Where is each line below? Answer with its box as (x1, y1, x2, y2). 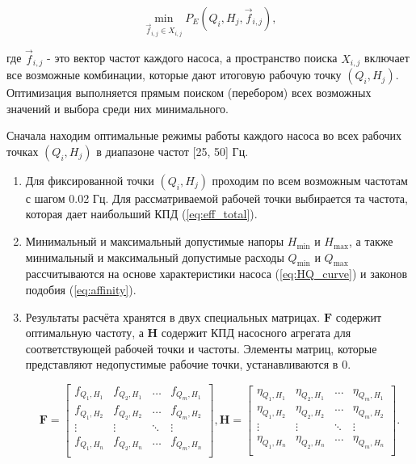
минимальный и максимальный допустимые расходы (25, 248, 284, 265)
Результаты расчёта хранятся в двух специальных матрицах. (25, 308, 321, 325)
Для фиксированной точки (25, 171, 154, 188)
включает (364, 49, 410, 66)
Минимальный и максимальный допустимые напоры (25, 233, 284, 250)
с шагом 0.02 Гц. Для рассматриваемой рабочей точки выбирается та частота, (25, 189, 408, 206)
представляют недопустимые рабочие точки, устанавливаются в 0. (25, 356, 351, 373)
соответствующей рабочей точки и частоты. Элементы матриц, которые (25, 340, 377, 356)
